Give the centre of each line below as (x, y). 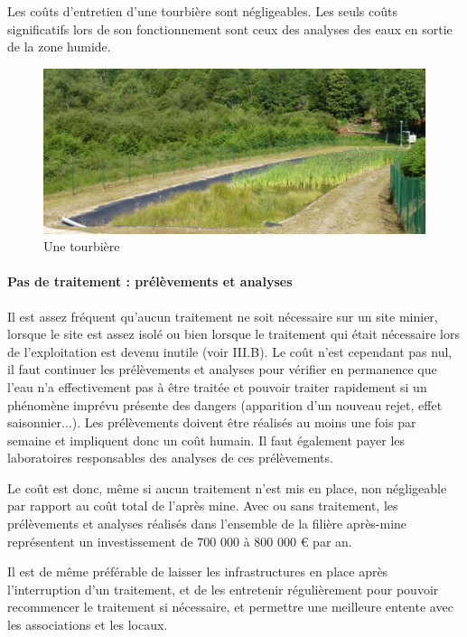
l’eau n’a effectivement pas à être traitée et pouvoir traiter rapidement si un (217, 386)
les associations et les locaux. (88, 625)
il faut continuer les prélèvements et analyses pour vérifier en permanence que (222, 369)
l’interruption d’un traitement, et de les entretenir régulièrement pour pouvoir (223, 589)
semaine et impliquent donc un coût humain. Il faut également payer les (206, 440)
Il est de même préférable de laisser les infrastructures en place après (198, 571)
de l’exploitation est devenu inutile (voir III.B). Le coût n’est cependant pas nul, (230, 351)
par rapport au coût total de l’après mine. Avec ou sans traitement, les (203, 506)
